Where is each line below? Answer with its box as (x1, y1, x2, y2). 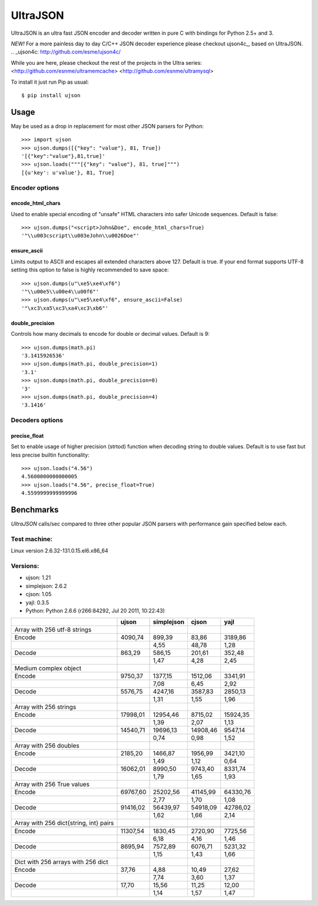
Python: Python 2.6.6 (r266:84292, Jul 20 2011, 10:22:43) (25, 607, 165, 614)
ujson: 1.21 (25, 574, 51, 581)
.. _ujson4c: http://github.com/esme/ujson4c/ (11, 48, 121, 55)
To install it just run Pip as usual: (11, 78, 90, 85)
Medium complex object (14, 664, 82, 673)
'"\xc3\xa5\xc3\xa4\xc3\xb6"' (21, 305, 109, 312)
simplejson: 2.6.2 (25, 582, 67, 589)
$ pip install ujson (21, 92, 81, 98)
